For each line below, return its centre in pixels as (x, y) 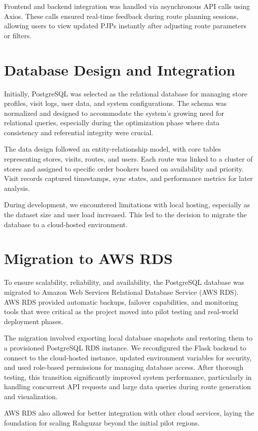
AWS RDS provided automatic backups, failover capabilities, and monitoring (121, 302)
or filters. (18, 35)
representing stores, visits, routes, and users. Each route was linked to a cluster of (129, 159)
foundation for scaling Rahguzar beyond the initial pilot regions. (102, 423)
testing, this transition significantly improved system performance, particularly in (128, 377)
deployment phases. (34, 321)
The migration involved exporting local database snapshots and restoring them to (128, 338)
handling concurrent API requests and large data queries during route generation (128, 387)
